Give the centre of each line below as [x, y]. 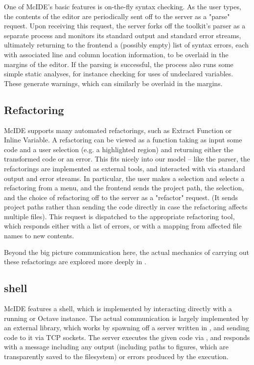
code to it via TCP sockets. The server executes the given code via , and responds [127, 337]
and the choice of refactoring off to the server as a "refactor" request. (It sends [121, 197]
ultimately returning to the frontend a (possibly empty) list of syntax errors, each [126, 45]
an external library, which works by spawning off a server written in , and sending [127, 328]
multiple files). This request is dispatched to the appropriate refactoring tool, [119, 216]
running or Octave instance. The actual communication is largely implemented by [127, 318]
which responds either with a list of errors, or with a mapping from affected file [123, 226]
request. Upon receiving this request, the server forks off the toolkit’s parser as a [125, 26]
